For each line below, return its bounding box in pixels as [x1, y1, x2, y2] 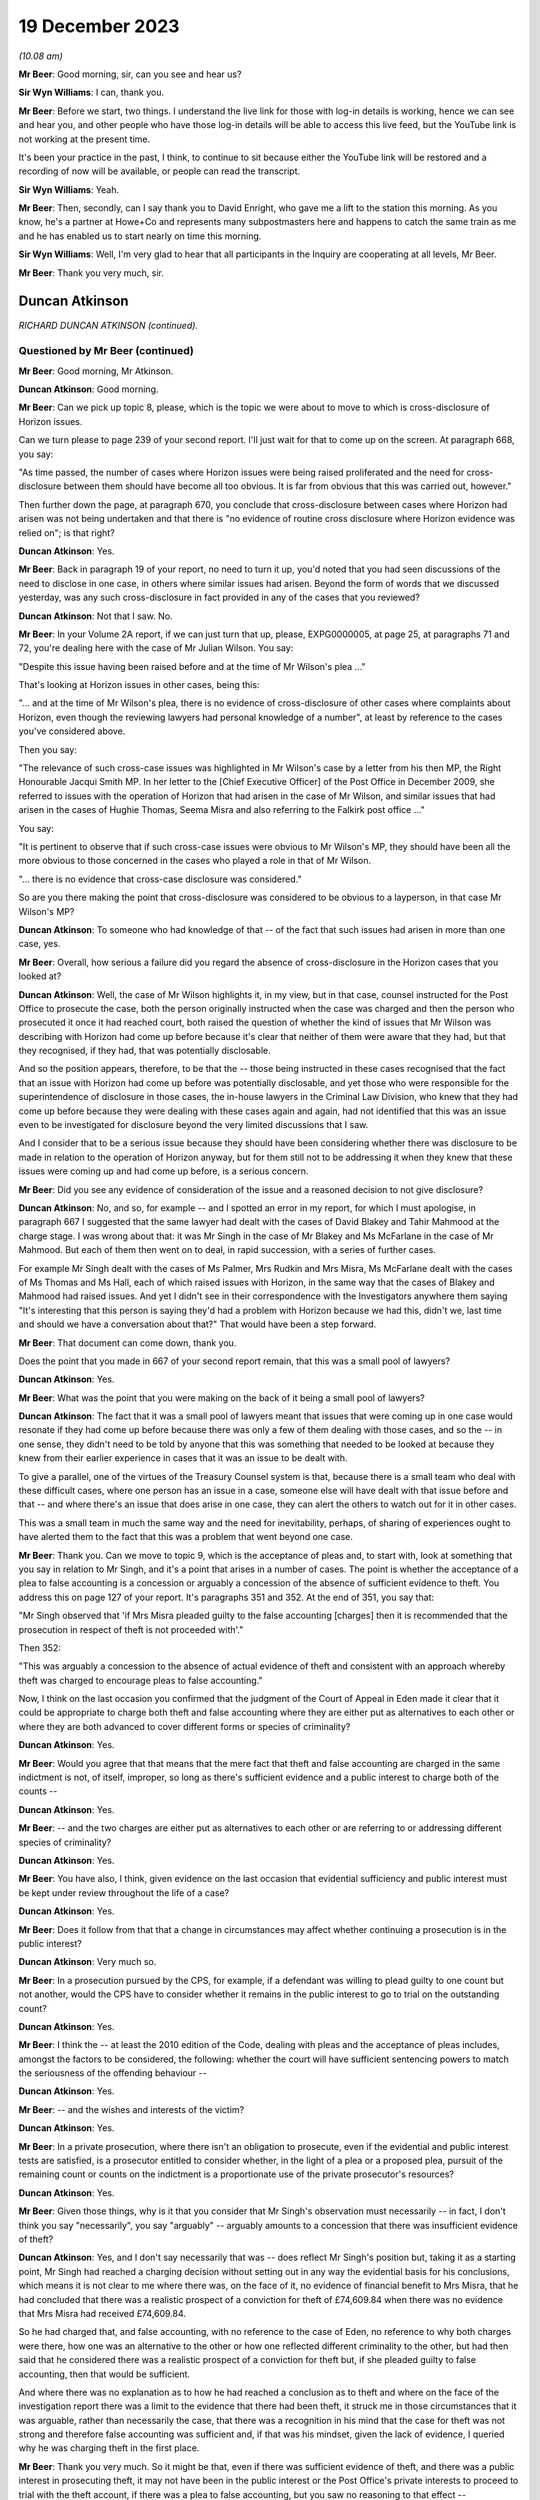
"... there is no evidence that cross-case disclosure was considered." [18, 873, 302, 885]
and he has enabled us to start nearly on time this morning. [18, 230, 262, 242]
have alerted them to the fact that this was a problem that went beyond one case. [18, 1531, 354, 1543]
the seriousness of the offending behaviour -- [18, 2067, 207, 2079]
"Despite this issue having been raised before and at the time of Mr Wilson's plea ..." [18, 660, 366, 672]
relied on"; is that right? [18, 526, 115, 539]
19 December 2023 [18, 15, 180, 37]
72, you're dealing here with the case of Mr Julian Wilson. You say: [18, 642, 294, 654]
